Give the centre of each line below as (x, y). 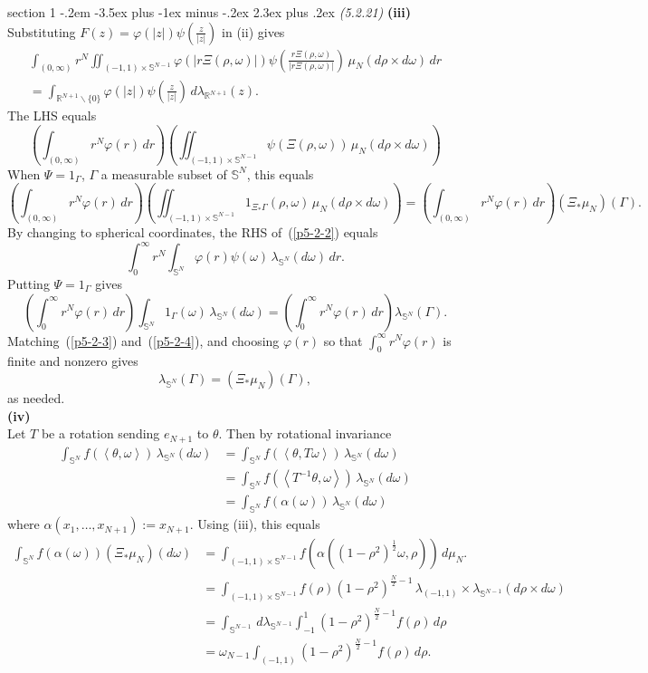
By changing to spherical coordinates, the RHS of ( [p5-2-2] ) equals (193, 232)
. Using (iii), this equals (255, 524)
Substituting (42, 31)
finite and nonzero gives (73, 361)
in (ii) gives (253, 31)
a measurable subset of (164, 173)
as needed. (36, 397)
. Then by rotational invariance (305, 433)
